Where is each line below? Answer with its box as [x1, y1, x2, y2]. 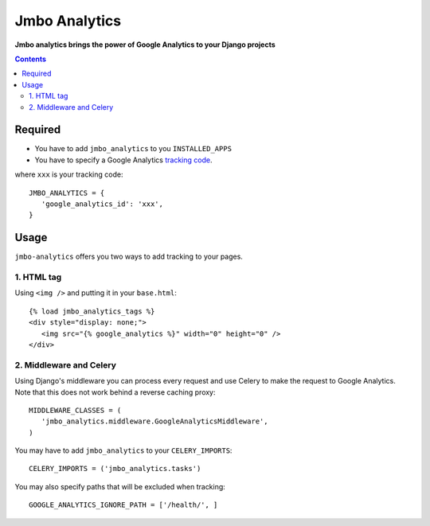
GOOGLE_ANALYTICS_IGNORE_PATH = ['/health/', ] [29, 501, 218, 509]
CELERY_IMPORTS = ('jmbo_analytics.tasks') [29, 464, 201, 473]
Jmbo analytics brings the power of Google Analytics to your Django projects [14, 40, 276, 49]
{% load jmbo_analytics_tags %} [29, 306, 155, 316]
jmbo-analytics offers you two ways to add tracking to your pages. [14, 251, 243, 262]
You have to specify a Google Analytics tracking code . [34, 155, 213, 165]
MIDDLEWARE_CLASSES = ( [29, 406, 122, 415]
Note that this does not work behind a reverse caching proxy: [14, 387, 216, 397]
